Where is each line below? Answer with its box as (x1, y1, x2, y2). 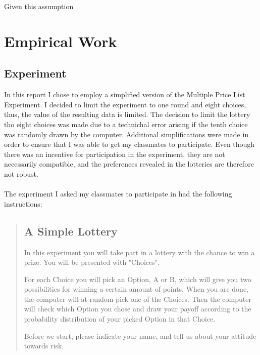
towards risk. (24, 340, 64, 351)
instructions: (4, 198, 42, 209)
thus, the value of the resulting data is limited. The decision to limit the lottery (4, 109, 250, 120)
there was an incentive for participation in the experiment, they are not (4, 148, 225, 159)
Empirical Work (4, 30, 117, 51)
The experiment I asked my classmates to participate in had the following (4, 188, 232, 199)
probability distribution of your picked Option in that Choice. (24, 313, 216, 324)
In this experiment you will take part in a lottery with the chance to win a (24, 247, 255, 257)
